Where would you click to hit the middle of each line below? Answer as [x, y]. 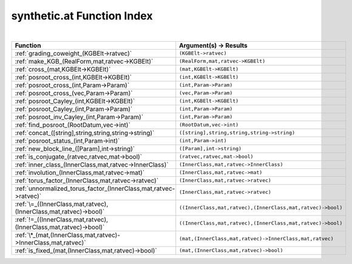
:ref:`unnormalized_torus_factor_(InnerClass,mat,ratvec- [95, 188]
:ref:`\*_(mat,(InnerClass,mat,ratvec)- [68, 235]
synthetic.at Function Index [82, 16]
